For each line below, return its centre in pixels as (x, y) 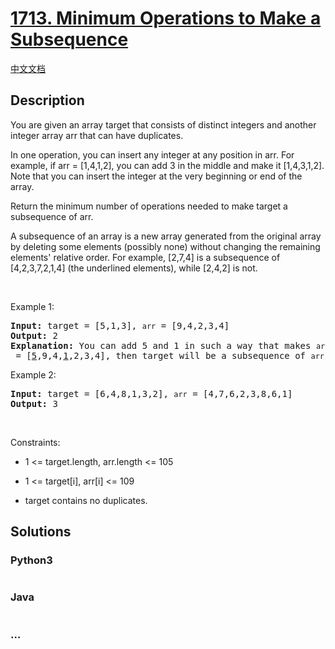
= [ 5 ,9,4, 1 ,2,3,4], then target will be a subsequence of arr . (172, 355)
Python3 (31, 560)
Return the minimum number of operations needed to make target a (149, 206)
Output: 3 (34, 403)
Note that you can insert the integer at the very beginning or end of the (156, 176)
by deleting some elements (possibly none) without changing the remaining (165, 246)
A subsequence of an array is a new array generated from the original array (166, 236)
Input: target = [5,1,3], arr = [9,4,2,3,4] (120, 325)
